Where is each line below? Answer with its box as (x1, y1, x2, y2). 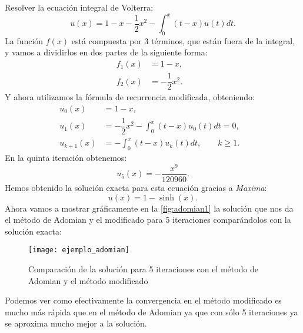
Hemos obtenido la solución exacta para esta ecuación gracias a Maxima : (5, 181, 267, 193)
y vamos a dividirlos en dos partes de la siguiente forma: (5, 46, 208, 58)
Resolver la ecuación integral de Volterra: (5, 1, 154, 13)
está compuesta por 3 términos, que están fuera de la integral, (71, 34, 295, 47)
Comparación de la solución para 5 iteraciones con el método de (28, 263, 259, 275)
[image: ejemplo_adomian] (28, 246, 129, 255)
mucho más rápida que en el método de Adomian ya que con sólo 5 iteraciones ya (5, 305, 298, 318)
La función (5, 34, 44, 47)
